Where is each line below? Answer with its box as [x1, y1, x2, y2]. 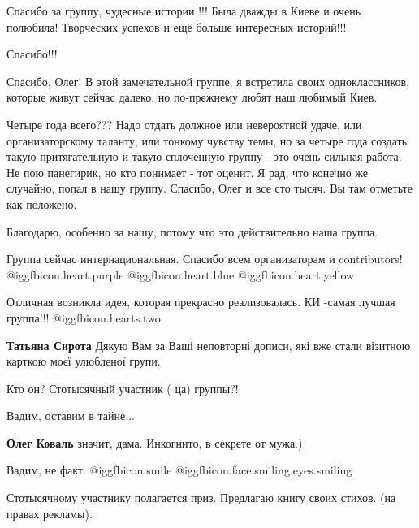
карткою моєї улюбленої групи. [6, 353, 161, 370]
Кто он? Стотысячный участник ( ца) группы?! [6, 379, 239, 396]
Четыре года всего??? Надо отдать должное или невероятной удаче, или [6, 115, 362, 132]
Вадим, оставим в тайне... [6, 407, 135, 424]
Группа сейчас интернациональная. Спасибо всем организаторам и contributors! [6, 250, 403, 267]
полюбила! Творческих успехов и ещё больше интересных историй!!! [6, 18, 347, 35]
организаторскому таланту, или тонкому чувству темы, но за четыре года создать [6, 132, 408, 149]
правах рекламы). [6, 504, 93, 522]
